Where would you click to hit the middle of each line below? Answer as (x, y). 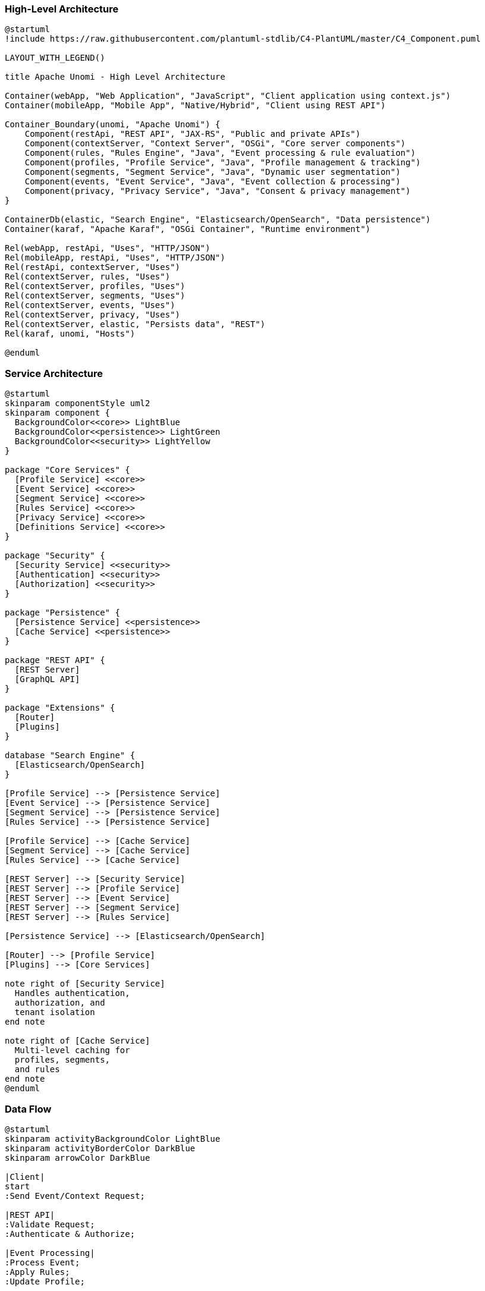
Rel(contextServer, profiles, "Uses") (95, 286)
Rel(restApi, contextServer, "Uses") (93, 267)
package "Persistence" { (62, 613)
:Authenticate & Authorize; (70, 1234)
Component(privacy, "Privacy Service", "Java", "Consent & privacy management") (218, 191)
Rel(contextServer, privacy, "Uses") (93, 315)
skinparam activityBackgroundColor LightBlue (113, 1138)
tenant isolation (55, 1012)
